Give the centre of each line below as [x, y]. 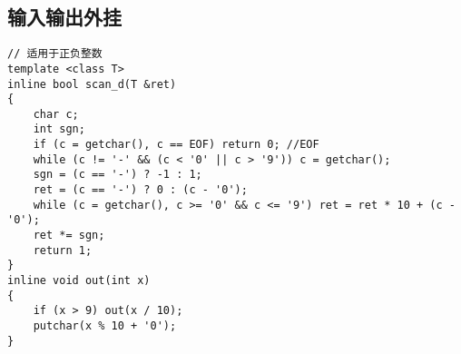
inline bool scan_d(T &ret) [92, 84]
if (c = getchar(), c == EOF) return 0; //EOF [176, 145]
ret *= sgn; [69, 236]
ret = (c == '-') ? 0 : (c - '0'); [140, 190]
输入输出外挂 [64, 17]
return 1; [63, 250]
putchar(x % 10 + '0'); [105, 326]
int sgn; [59, 129]
